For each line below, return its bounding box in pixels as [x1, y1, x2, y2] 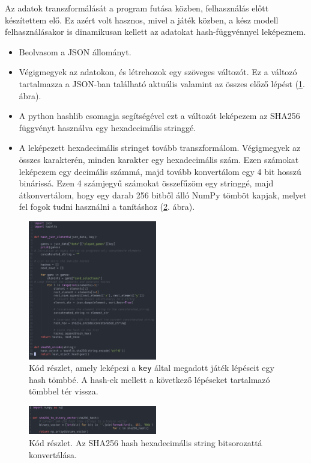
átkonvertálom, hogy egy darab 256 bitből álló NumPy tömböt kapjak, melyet [19, 188, 307, 201]
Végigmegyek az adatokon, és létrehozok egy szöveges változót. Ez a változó [19, 66, 297, 78]
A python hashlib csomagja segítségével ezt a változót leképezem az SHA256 [19, 109, 300, 122]
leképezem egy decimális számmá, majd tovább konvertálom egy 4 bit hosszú [19, 165, 301, 177]
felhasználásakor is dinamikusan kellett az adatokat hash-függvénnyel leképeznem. [5, 25, 306, 38]
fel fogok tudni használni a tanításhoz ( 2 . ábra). [19, 200, 195, 213]
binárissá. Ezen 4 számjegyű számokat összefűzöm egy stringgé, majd [19, 177, 274, 189]
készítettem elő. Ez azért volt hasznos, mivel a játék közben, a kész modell [5, 13, 279, 26]
